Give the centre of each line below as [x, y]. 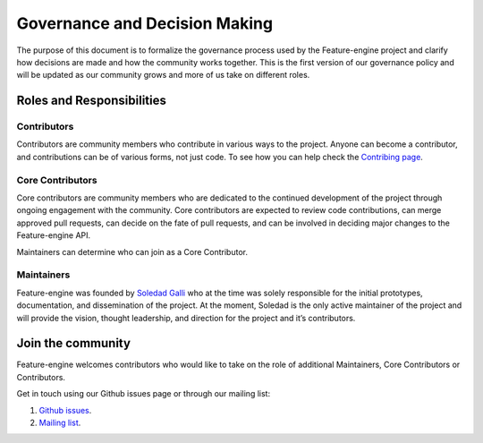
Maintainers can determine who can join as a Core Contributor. [132, 251]
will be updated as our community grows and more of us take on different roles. [163, 75]
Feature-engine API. [54, 235]
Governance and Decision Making [144, 23]
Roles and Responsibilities [92, 101]
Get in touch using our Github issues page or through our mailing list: [144, 394]
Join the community [74, 343]
